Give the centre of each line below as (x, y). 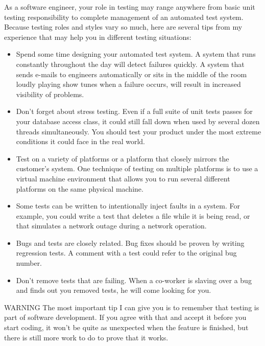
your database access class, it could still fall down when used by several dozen (138, 121)
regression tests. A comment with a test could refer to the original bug (126, 253)
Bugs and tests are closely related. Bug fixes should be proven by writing (130, 243)
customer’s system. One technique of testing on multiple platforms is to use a (137, 168)
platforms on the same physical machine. (80, 188)
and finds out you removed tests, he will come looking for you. (114, 290)
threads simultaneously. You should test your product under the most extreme (139, 131)
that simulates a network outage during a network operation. (111, 226)
